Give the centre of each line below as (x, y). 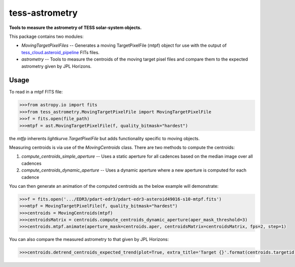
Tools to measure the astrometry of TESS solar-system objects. (75, 28)
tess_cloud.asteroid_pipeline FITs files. (60, 52)
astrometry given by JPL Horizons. (57, 66)
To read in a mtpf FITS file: (36, 92)
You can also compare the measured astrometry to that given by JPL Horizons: (89, 239)
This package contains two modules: (46, 36)
